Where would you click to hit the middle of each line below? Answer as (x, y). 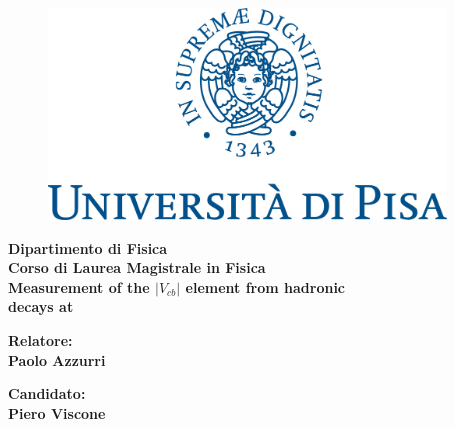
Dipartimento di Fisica (88, 247)
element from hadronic (265, 286)
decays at (41, 306)
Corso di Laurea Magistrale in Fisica (137, 267)
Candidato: (47, 393)
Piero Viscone (57, 412)
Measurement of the (79, 286)
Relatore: (40, 340)
